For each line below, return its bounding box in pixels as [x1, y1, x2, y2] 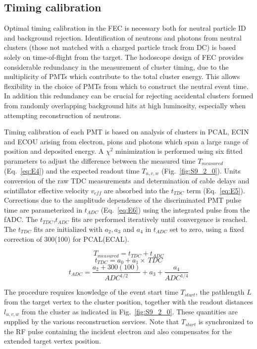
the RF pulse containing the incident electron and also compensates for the [4, 326, 232, 336]
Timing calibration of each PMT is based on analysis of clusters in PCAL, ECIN [4, 127, 249, 137]
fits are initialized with [34, 223, 103, 234]
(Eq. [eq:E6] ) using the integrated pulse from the [101, 204, 250, 215]
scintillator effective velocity [4, 185, 89, 195]
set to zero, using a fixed [169, 223, 244, 234]
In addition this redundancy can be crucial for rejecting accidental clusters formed [4, 90, 254, 101]
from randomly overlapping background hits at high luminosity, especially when [4, 100, 246, 110]
